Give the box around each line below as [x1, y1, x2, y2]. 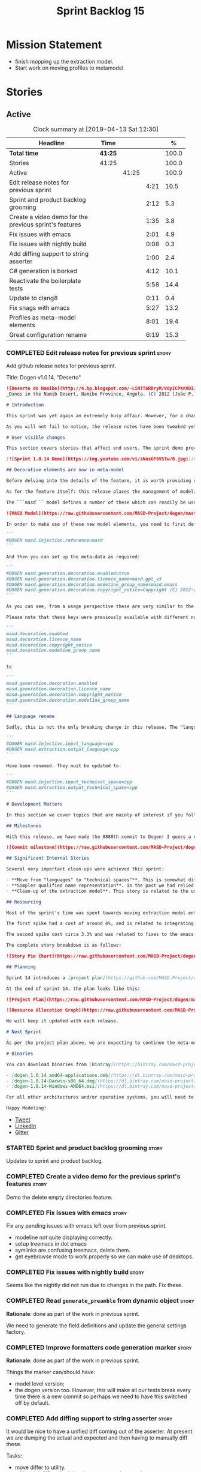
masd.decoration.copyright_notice [6, 642, 93, 648]
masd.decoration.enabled [6, 630, 68, 637]
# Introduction [6, 402, 44, 408]
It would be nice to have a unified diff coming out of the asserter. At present [6, 1428, 193, 1435]
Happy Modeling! [6, 1105, 47, 1111]
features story [6, 1180, 47, 1188]
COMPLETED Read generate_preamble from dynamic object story [6, 1297, 194, 1305]
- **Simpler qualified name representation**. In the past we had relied [6, 882, 194, 888]
